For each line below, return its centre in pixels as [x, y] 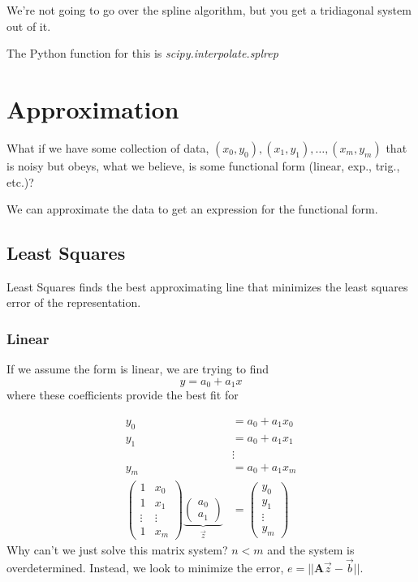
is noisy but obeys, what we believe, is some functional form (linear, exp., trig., [203, 165]
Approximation [93, 108]
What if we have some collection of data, [108, 147]
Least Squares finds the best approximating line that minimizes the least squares [207, 286]
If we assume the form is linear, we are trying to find [138, 369]
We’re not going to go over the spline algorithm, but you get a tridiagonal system [209, 10]
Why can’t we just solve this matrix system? [117, 550]
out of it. [29, 26]
